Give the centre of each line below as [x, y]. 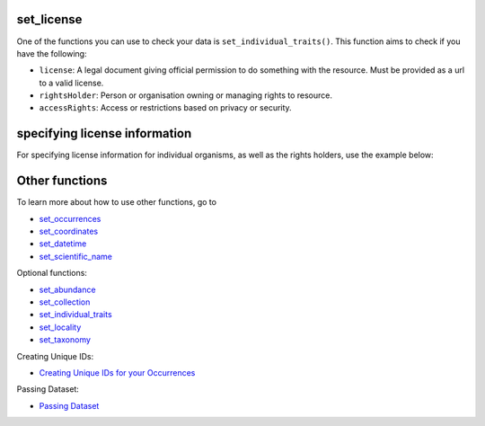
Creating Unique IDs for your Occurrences [117, 372]
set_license [49, 19]
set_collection [65, 302]
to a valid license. [71, 83]
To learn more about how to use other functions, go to [117, 202]
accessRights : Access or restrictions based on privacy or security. [165, 108]
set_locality [60, 327]
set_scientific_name [75, 256]
